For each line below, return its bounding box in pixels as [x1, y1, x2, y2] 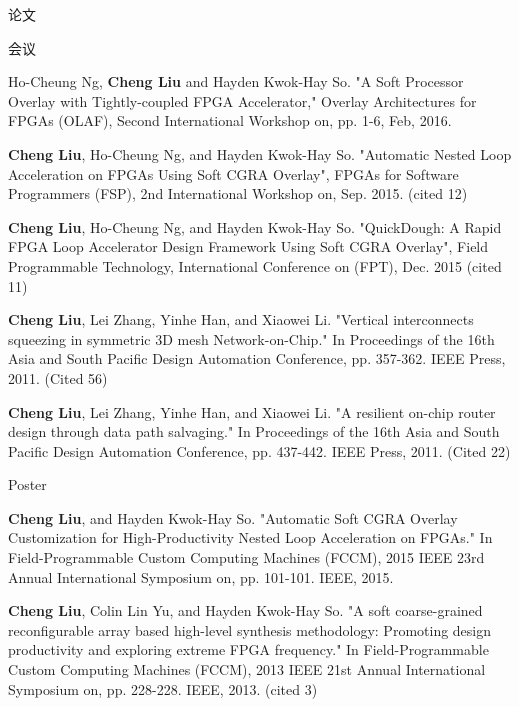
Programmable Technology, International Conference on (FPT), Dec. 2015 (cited [8, 255, 502, 276]
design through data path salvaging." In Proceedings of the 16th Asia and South [8, 421, 500, 442]
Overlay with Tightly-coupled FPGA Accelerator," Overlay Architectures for [8, 90, 477, 111]
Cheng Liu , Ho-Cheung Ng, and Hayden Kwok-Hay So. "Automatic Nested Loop [8, 143, 512, 164]
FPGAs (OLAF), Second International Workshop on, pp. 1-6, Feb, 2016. [8, 110, 452, 131]
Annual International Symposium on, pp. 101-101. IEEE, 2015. [8, 566, 394, 587]
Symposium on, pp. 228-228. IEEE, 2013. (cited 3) [8, 678, 318, 699]
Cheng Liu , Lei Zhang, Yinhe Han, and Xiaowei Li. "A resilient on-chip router [8, 401, 496, 422]
